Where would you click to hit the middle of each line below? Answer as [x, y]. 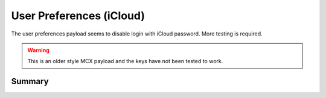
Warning [38, 50]
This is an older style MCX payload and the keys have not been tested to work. [125, 61]
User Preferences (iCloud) [78, 16]
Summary [30, 81]
